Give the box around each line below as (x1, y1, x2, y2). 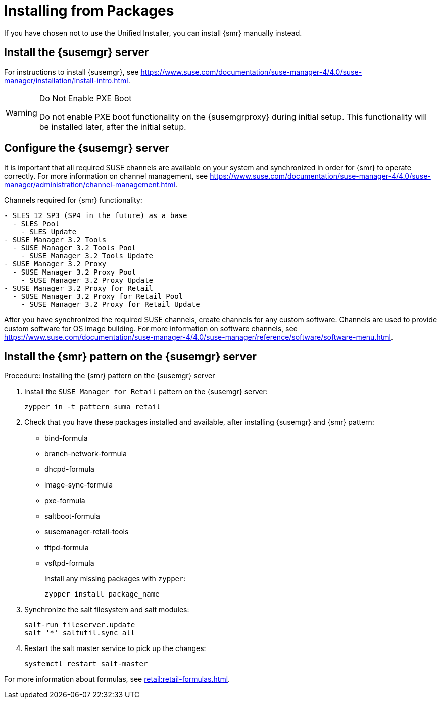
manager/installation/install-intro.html (4, 76, 128, 85)
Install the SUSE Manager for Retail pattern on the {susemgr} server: (24, 387, 268, 396)
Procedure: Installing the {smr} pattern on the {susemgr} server (4, 371, 215, 381)
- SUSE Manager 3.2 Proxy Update (21, 276, 154, 285)
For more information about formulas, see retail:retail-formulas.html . (4, 675, 230, 684)
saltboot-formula (44, 512, 100, 521)
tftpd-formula (44, 543, 89, 552)
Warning (6, 107, 37, 118)
